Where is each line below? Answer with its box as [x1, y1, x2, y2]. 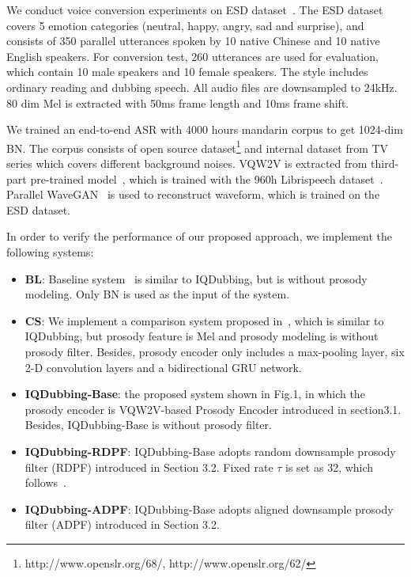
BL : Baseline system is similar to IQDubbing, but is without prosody [25, 270, 368, 287]
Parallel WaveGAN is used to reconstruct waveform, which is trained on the [6, 186, 380, 203]
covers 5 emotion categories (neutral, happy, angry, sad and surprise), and [6, 17, 364, 33]
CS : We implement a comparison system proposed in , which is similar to [25, 312, 384, 328]
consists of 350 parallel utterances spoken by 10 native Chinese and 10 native [6, 32, 380, 49]
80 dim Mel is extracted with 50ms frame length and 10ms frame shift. [6, 94, 349, 111]
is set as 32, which [285, 458, 374, 475]
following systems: [6, 243, 94, 260]
